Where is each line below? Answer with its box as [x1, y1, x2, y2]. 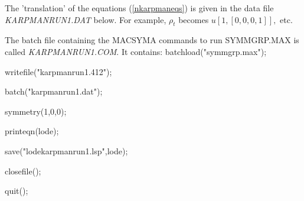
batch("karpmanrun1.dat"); [5, 85, 103, 98]
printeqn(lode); [5, 125, 59, 137]
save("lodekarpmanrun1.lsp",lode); [5, 144, 128, 157]
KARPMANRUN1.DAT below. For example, [5, 13, 166, 25]
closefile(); [5, 164, 41, 177]
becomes [178, 13, 209, 25]
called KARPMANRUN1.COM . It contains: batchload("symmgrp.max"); [5, 45, 267, 57]
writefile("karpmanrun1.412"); [5, 65, 112, 77]
